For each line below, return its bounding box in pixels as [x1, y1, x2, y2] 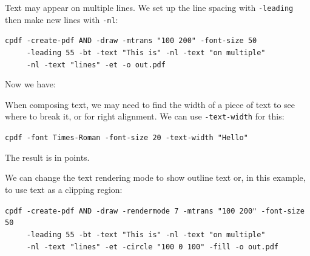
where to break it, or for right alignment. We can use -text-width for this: [5, 110, 285, 123]
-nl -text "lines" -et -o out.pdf [26, 60, 166, 69]
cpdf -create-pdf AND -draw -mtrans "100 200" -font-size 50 [5, 36, 257, 45]
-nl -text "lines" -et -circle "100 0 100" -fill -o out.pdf [26, 242, 279, 251]
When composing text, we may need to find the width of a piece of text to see [5, 98, 295, 110]
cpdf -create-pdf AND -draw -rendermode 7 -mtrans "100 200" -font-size [5, 206, 305, 215]
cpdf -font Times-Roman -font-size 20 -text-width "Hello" [5, 133, 248, 143]
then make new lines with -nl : [5, 13, 118, 25]
